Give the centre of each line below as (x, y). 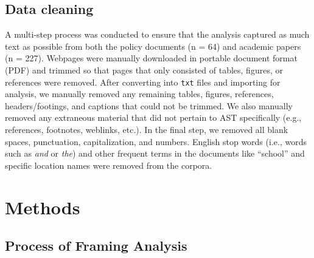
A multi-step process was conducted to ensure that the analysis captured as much (157, 34)
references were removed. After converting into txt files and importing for (143, 82)
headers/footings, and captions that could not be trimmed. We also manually (149, 105)
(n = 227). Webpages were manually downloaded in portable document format (151, 58)
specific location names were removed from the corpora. (109, 165)
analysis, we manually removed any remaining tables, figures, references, (139, 94)
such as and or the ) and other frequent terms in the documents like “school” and (155, 153)
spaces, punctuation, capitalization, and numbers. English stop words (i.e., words (156, 141)
